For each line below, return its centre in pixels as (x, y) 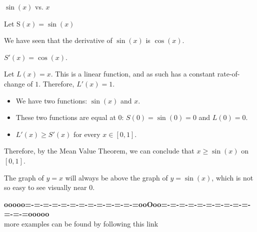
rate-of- (228, 74)
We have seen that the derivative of (58, 40)
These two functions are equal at (66, 117)
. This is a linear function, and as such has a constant (133, 74)
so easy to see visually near (45, 187)
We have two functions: (51, 100)
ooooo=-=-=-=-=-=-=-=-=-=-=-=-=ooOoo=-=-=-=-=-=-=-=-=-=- (127, 204)
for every (87, 134)
